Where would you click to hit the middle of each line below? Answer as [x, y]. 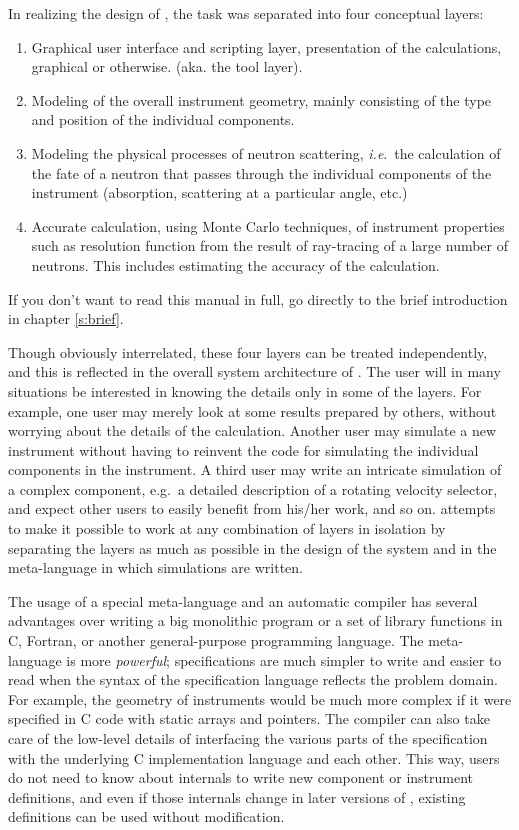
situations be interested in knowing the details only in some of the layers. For [245, 390]
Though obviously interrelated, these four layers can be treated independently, [248, 351]
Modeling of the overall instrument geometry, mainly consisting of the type [261, 99]
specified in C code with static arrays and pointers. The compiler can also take [249, 718]
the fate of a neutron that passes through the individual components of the [261, 172]
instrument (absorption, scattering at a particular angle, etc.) [219, 192]
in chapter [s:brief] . [66, 318]
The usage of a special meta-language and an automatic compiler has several [243, 600]
